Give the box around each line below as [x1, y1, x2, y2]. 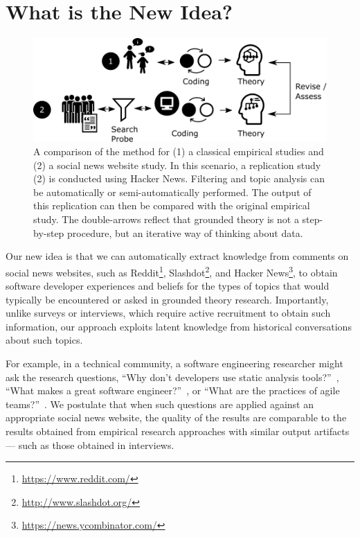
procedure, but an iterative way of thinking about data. [67, 225, 303, 240]
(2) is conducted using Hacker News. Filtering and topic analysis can [33, 171, 325, 186]
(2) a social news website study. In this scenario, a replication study [33, 157, 321, 172]
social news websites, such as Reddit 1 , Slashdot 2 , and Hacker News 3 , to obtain [6, 263, 338, 279]
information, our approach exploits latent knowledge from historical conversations [6, 319, 352, 333]
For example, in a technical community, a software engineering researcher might [6, 356, 343, 371]
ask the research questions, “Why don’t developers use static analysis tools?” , [6, 369, 339, 384]
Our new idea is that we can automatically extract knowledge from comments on [6, 249, 349, 263]
